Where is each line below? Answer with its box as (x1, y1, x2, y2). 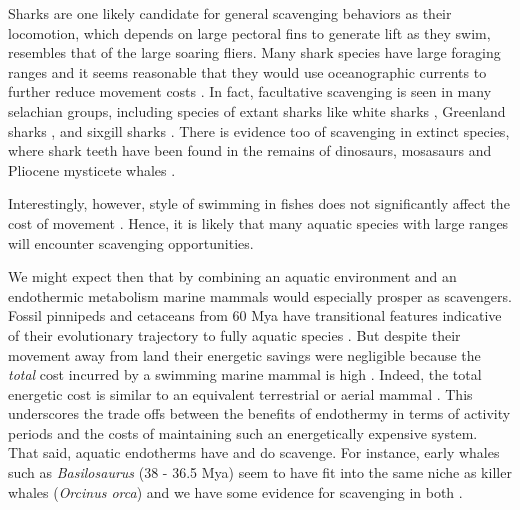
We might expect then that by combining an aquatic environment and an (8, 266, 457, 287)
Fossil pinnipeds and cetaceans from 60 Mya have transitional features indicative (8, 305, 502, 326)
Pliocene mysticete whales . (8, 159, 176, 180)
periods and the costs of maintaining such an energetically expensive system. (8, 422, 478, 443)
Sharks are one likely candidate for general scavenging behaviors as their (8, 3, 452, 23)
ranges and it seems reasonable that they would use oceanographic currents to (8, 61, 487, 82)
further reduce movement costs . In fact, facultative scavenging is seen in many (8, 81, 492, 102)
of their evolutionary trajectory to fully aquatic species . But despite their (8, 324, 461, 345)
